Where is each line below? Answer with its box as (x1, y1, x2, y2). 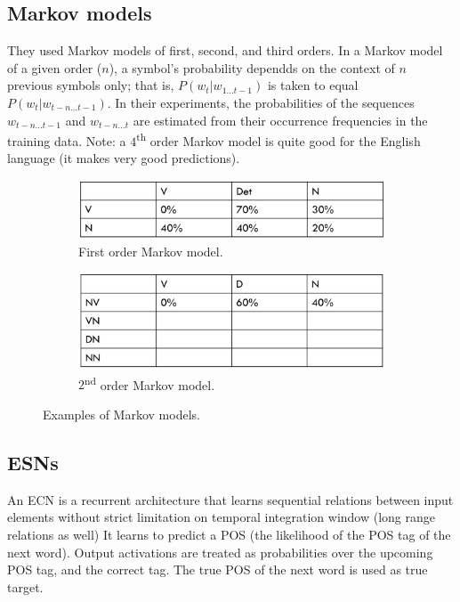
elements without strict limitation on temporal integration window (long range (7, 508, 435, 526)
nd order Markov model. (85, 372, 215, 394)
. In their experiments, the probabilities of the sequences (107, 93, 415, 111)
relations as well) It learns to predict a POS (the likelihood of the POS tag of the (7, 525, 451, 544)
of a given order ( (7, 58, 102, 77)
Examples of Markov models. (43, 405, 200, 424)
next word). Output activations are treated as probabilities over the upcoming (7, 542, 433, 561)
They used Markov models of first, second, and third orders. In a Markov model (7, 41, 443, 60)
